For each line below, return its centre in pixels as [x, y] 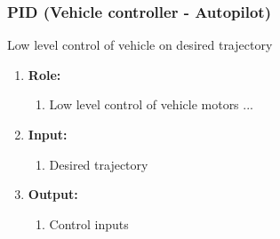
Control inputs [89, 223]
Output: [53, 194]
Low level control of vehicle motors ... [151, 104]
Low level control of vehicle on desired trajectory [140, 45]
